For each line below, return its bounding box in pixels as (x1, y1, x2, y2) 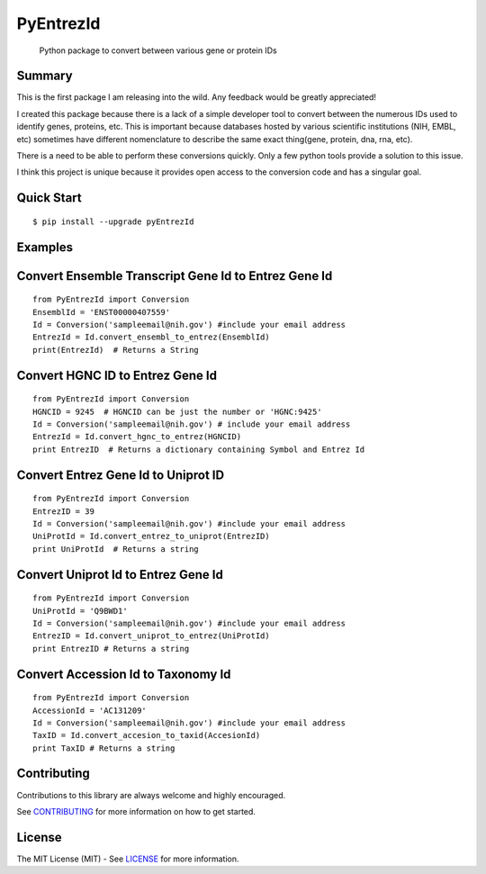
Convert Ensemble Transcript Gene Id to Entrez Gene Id (16, 268, 333, 284)
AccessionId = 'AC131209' (32, 705, 148, 716)
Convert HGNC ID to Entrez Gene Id (16, 367, 218, 383)
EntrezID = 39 (32, 506, 94, 517)
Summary (16, 68, 73, 84)
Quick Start (16, 190, 82, 206)
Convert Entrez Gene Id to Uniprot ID (16, 467, 225, 482)
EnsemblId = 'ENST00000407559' (32, 307, 171, 317)
